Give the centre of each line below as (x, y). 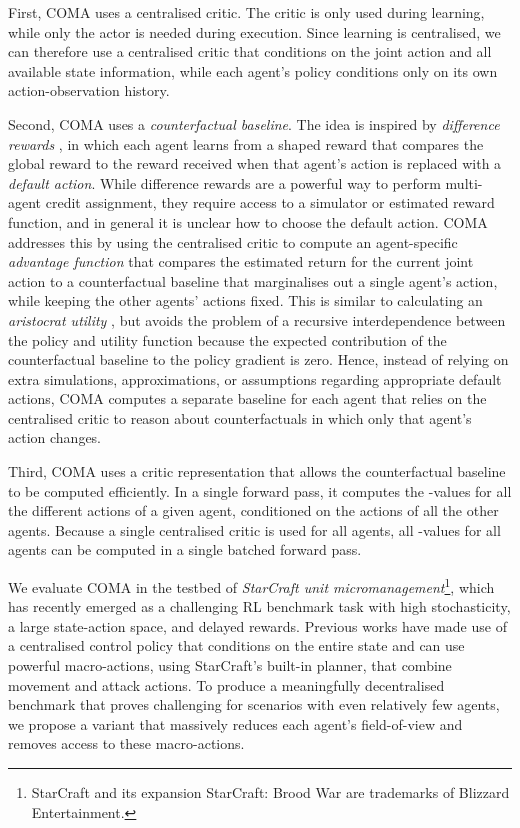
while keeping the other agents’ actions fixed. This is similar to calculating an (245, 300)
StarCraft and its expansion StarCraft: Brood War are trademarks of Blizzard (270, 792)
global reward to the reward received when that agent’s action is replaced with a (255, 163)
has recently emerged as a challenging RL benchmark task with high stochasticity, (259, 606)
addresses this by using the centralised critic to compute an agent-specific (233, 241)
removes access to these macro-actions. (126, 743)
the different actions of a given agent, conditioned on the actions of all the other (253, 510)
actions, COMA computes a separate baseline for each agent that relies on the (247, 398)
